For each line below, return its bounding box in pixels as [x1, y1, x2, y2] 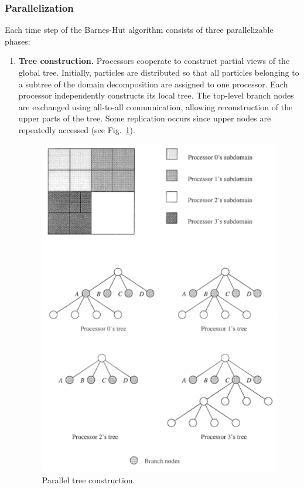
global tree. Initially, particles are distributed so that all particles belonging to [18, 66, 299, 78]
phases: [5, 35, 30, 47]
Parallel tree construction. [42, 474, 135, 486]
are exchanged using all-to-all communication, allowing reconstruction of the [18, 100, 293, 113]
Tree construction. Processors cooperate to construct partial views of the [18, 55, 290, 67]
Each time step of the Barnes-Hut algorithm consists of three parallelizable [5, 23, 274, 36]
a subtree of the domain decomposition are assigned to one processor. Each [18, 77, 288, 90]
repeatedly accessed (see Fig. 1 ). [18, 123, 135, 135]
